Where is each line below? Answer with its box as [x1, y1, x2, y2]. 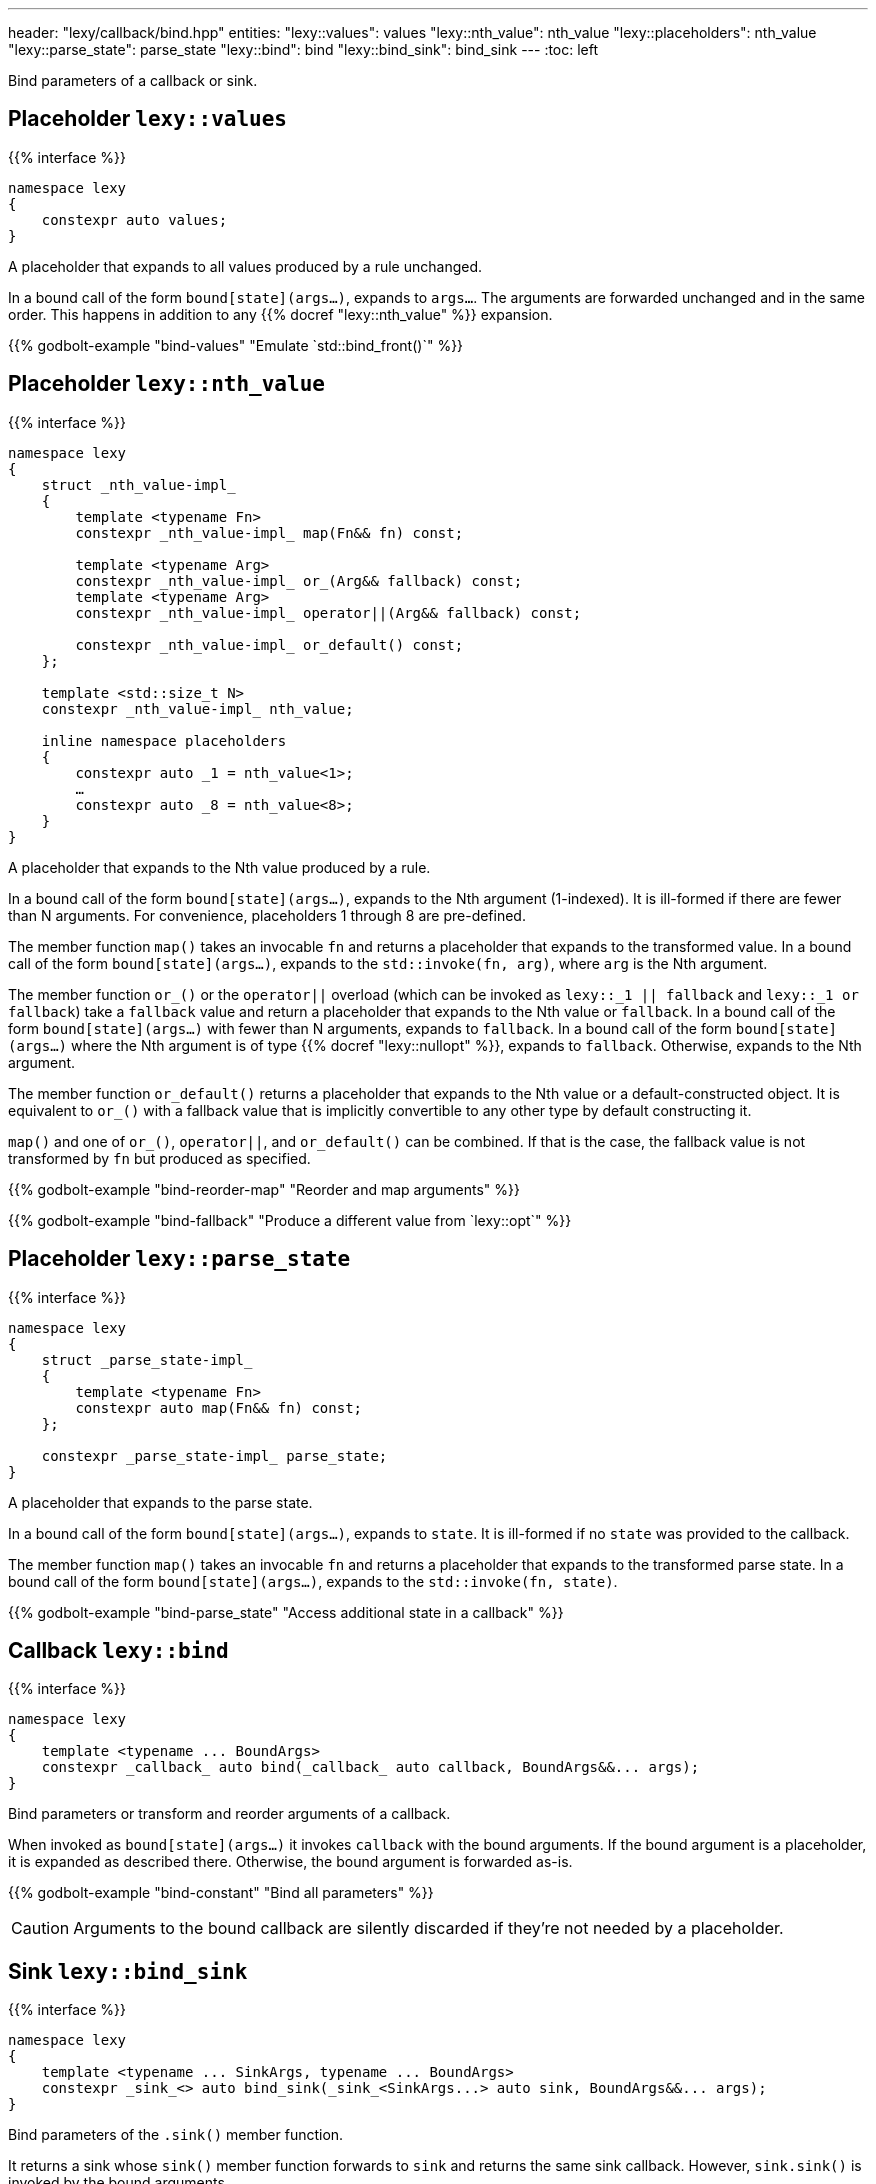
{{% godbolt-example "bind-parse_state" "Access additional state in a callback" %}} [8, 1603, 564, 1621]
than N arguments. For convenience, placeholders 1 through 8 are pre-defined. [8, 906, 526, 924]
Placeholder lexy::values [8, 106, 287, 132]
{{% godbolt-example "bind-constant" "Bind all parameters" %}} [8, 1884, 434, 1902]
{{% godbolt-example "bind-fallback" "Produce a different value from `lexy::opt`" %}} [8, 1211, 572, 1229]
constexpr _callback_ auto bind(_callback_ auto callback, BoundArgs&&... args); [41, 1759, 700, 1776]
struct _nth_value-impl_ [41, 476, 236, 493]
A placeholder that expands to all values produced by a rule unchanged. [8, 257, 483, 275]
